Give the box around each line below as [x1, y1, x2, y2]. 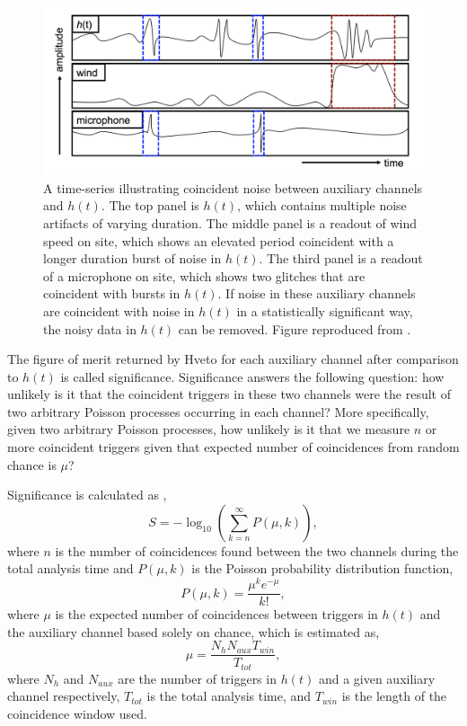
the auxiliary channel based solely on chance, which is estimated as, [7, 622, 380, 641]
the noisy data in [43, 319, 137, 338]
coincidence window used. [7, 704, 148, 723]
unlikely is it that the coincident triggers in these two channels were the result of [7, 385, 452, 403]
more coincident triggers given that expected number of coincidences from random [7, 438, 460, 456]
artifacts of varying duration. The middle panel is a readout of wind [43, 213, 418, 232]
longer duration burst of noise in [43, 249, 222, 268]
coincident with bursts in [43, 284, 181, 303]
